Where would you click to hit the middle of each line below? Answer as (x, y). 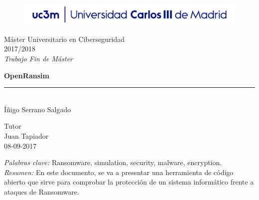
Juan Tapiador (26, 135)
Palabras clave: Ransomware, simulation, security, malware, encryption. (113, 162)
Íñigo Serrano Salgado (38, 109)
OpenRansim (27, 75)
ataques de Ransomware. (42, 191)
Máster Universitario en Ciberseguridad (64, 39)
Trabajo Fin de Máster (38, 58)
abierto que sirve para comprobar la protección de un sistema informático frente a (129, 182)
